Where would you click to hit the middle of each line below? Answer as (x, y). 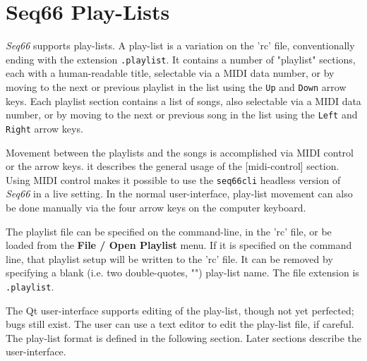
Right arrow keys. (44, 128)
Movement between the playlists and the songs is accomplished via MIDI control (180, 152)
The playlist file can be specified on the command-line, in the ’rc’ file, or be (169, 231)
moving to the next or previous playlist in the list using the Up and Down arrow (176, 86)
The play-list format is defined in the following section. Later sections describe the (183, 337)
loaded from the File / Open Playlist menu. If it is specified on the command (179, 245)
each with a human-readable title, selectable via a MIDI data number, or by (170, 73)
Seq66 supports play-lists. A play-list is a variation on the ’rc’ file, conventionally (180, 45)
